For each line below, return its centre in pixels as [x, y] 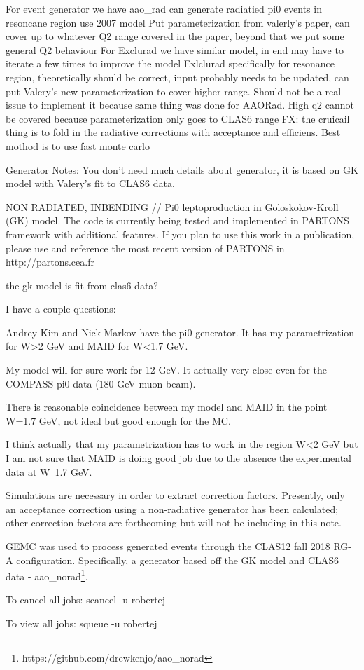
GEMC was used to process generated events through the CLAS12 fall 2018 [168, 546]
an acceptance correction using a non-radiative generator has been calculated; [172, 508]
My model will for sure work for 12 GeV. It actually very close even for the [166, 370]
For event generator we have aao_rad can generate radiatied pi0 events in [164, 8]
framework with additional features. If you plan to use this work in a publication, [180, 234]
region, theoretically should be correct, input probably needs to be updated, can [177, 77]
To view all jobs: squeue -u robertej [82, 623]
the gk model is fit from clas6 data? [82, 285]
